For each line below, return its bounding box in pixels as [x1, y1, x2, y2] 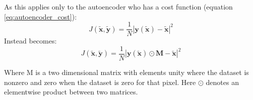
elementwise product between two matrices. [4, 86, 138, 97]
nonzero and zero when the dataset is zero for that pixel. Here [4, 76, 196, 87]
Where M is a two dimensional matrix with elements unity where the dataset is [4, 66, 249, 77]
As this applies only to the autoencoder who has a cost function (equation [4, 1, 233, 11]
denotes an [206, 76, 239, 87]
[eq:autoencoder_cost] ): [4, 11, 77, 21]
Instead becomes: [4, 35, 57, 46]
